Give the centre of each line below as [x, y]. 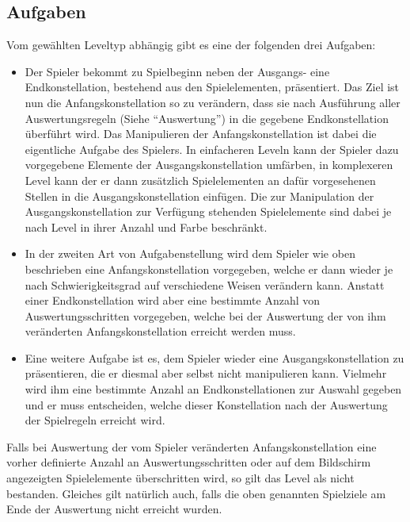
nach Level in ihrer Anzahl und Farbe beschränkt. [146, 226]
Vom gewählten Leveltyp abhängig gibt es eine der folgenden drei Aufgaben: [191, 45]
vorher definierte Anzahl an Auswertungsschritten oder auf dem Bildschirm [189, 462]
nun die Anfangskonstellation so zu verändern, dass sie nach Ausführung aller [213, 102]
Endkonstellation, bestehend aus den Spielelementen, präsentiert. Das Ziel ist [212, 87]
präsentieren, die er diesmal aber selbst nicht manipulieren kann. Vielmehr [206, 373]
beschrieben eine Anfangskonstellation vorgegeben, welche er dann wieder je [209, 269]
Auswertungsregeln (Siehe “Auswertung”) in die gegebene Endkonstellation [207, 118]
